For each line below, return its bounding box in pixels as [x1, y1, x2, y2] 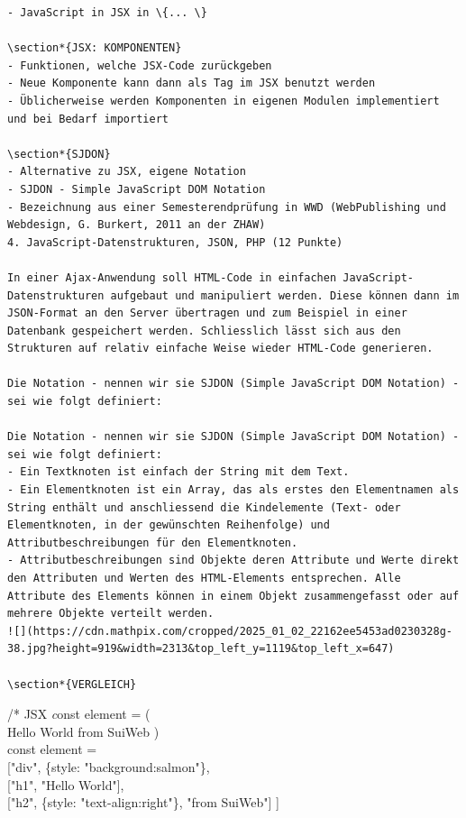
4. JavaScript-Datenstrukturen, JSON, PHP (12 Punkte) [7, 235, 343, 249]
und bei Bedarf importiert [7, 112, 169, 125]
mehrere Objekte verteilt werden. [7, 607, 215, 620]
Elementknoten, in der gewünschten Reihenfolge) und [7, 519, 330, 532]
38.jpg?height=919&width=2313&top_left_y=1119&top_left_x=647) [7, 642, 395, 656]
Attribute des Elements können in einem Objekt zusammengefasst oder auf [7, 589, 460, 602]
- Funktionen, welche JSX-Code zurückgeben [7, 59, 272, 72]
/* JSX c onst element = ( [7, 704, 151, 723]
